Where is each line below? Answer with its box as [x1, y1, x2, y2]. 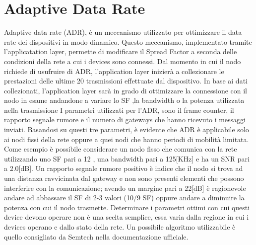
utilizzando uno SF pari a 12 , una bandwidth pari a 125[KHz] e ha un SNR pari [4, 153, 250, 163]
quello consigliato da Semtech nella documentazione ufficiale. [4, 231, 189, 242]
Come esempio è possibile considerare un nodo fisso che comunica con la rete [4, 144, 237, 154]
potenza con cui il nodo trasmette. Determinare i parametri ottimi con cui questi [4, 202, 250, 212]
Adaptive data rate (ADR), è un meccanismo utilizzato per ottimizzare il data [4, 27, 242, 37]
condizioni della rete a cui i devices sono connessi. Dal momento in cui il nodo [4, 56, 241, 66]
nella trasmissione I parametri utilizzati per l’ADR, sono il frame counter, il [4, 104, 234, 115]
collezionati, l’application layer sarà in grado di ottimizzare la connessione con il [4, 85, 247, 95]
